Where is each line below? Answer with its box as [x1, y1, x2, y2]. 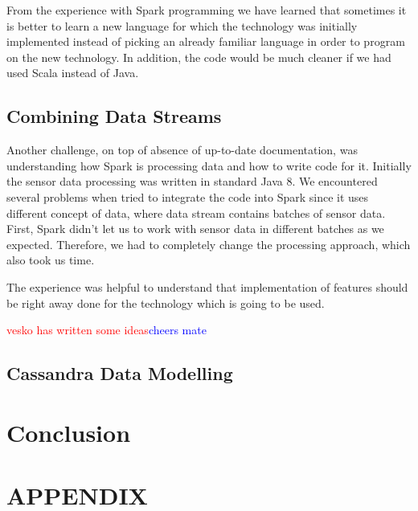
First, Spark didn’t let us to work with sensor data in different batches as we [6, 220, 384, 237]
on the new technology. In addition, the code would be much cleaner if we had [6, 48, 391, 65]
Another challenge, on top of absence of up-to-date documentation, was [6, 141, 358, 158]
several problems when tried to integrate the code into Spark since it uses [6, 188, 369, 205]
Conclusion [6, 415, 131, 448]
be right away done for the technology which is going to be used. [6, 294, 325, 311]
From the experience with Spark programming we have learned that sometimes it [6, 2, 407, 18]
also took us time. [6, 251, 95, 268]
